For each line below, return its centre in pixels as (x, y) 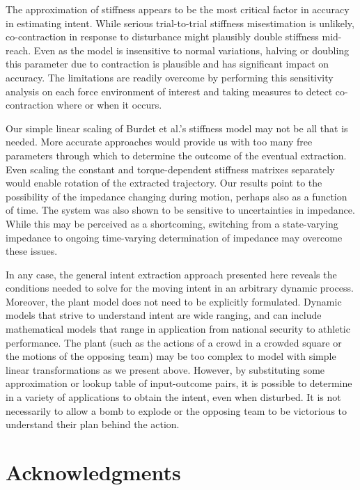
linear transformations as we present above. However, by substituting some (165, 369)
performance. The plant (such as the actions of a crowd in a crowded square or (174, 342)
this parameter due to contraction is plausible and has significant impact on (167, 64)
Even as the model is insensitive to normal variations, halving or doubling (191, 50)
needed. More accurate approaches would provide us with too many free (159, 142)
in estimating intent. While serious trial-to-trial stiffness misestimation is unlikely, (180, 23)
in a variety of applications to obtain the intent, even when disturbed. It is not (173, 397)
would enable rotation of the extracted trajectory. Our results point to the (164, 183)
